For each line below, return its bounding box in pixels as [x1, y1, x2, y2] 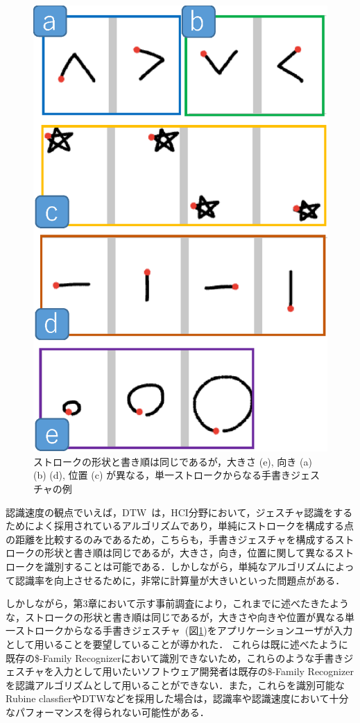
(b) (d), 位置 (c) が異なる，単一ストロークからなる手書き [33, 468, 291, 482]
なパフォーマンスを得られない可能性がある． [6, 704, 209, 719]
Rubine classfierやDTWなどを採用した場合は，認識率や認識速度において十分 [6, 691, 349, 706]
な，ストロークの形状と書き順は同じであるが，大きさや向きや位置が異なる [6, 609, 345, 624]
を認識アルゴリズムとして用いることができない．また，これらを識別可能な [6, 677, 345, 692]
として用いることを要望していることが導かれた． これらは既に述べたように [6, 636, 348, 651]
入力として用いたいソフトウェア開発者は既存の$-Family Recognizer [53, 664, 354, 679]
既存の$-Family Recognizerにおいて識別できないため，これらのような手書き [6, 650, 344, 665]
